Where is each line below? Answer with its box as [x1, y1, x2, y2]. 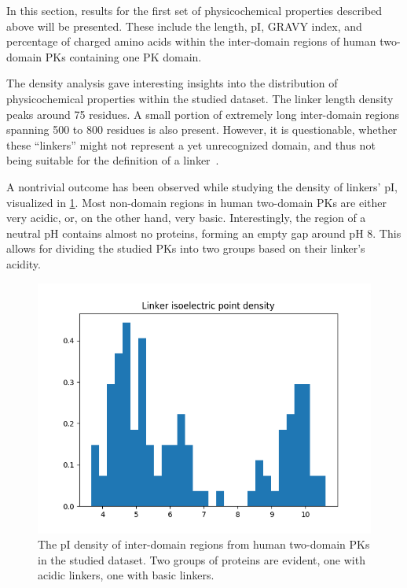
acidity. [6, 255, 41, 272]
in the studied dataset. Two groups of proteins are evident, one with [38, 551, 365, 568]
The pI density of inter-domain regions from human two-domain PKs [38, 536, 370, 553]
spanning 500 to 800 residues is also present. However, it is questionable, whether [6, 121, 398, 138]
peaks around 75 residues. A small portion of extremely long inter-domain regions [6, 105, 399, 122]
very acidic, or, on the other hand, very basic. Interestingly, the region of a [6, 209, 366, 226]
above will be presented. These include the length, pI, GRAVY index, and [6, 17, 362, 34]
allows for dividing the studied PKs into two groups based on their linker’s [6, 240, 365, 257]
